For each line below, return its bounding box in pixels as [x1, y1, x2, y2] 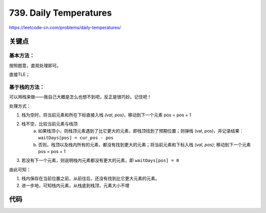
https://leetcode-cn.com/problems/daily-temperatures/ [9, 25, 121, 30]
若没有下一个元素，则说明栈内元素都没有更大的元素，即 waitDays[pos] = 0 [21, 158, 179, 163]
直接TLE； [9, 72, 31, 78]
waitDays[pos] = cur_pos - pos [38, 135, 114, 141]
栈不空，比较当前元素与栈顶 [21, 121, 78, 127]
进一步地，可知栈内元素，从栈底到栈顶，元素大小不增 [21, 182, 130, 188]
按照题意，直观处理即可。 [9, 62, 61, 68]
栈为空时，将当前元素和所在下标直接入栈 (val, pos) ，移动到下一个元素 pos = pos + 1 [21, 112, 192, 118]
